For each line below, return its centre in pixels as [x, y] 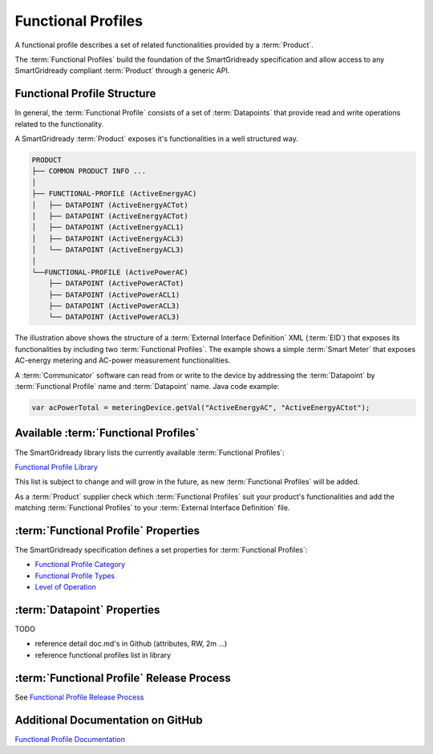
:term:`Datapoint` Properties [87, 610]
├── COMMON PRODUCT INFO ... [89, 171]
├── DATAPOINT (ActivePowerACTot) [116, 284]
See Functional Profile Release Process [79, 697]
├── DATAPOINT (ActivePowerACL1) [114, 294]
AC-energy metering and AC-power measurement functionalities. [123, 360]
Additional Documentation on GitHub [109, 720]
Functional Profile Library [56, 467]
